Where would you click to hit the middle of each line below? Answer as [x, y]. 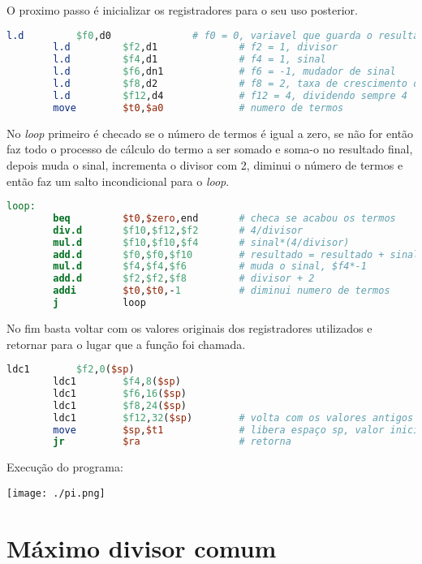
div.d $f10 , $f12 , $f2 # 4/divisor [178, 230]
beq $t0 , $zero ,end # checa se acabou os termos [224, 218]
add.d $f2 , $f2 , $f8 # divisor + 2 [184, 279]
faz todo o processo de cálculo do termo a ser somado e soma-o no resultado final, [210, 149]
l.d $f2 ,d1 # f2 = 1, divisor [196, 47]
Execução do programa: [65, 467]
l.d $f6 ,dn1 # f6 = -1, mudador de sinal [224, 72]
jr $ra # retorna [172, 442]
